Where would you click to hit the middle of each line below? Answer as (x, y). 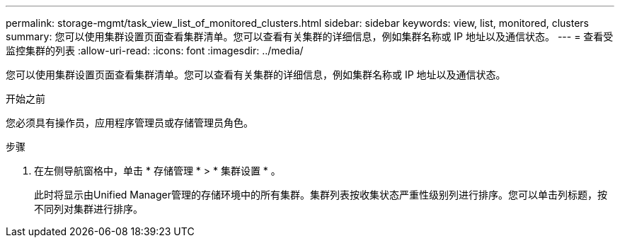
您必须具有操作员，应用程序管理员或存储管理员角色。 (130, 123)
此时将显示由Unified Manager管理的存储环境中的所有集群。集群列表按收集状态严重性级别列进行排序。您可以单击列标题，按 (321, 195)
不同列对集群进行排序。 (88, 209)
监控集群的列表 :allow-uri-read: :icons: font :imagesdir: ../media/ (155, 51)
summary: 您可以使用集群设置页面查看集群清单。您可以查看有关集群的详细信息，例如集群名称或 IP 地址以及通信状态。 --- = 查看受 (310, 36)
